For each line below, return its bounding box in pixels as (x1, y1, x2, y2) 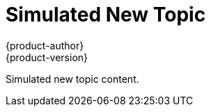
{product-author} (6, 39, 84, 51)
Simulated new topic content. (6, 72, 139, 85)
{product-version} (6, 51, 88, 63)
